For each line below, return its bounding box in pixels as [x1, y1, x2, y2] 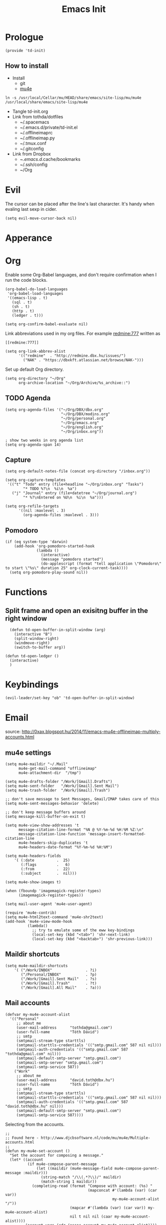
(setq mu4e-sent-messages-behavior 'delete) [5, 801, 99, 806]
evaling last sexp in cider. [5, 206, 57, 212]
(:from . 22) [20, 866, 70, 871]
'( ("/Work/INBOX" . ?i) [14, 968, 97, 973]
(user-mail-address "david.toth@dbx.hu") [16, 1078, 115, 1083]
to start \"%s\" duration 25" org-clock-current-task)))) [5, 566, 128, 571]
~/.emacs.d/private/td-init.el [19, 124, 78, 130]
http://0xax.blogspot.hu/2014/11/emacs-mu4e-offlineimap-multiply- [21, 728, 161, 735]
